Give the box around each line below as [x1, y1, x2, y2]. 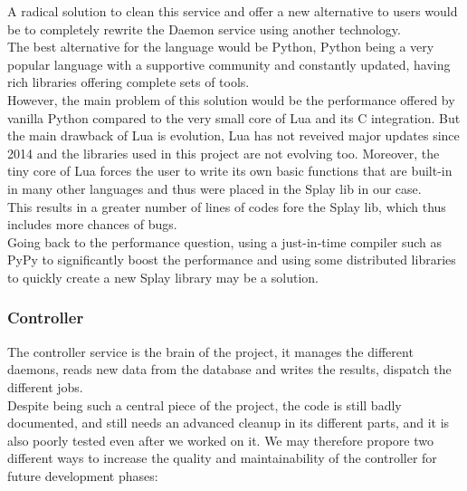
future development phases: [7, 466, 158, 485]
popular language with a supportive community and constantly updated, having [7, 54, 451, 73]
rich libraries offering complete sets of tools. [7, 72, 250, 91]
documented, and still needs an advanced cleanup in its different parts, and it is [7, 413, 450, 432]
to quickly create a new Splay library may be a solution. [7, 267, 319, 286]
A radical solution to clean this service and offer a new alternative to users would [7, 2, 458, 20]
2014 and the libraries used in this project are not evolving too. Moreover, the [7, 143, 440, 162]
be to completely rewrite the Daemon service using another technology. [7, 19, 401, 38]
